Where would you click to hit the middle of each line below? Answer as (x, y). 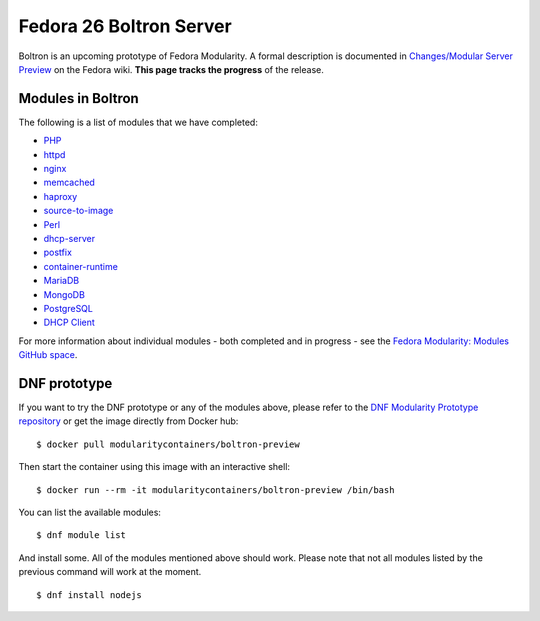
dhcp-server (69, 238)
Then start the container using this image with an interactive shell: (154, 467)
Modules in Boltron (78, 98)
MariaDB (61, 281)
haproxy (60, 196)
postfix (57, 252)
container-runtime (81, 266)
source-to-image (78, 211)
